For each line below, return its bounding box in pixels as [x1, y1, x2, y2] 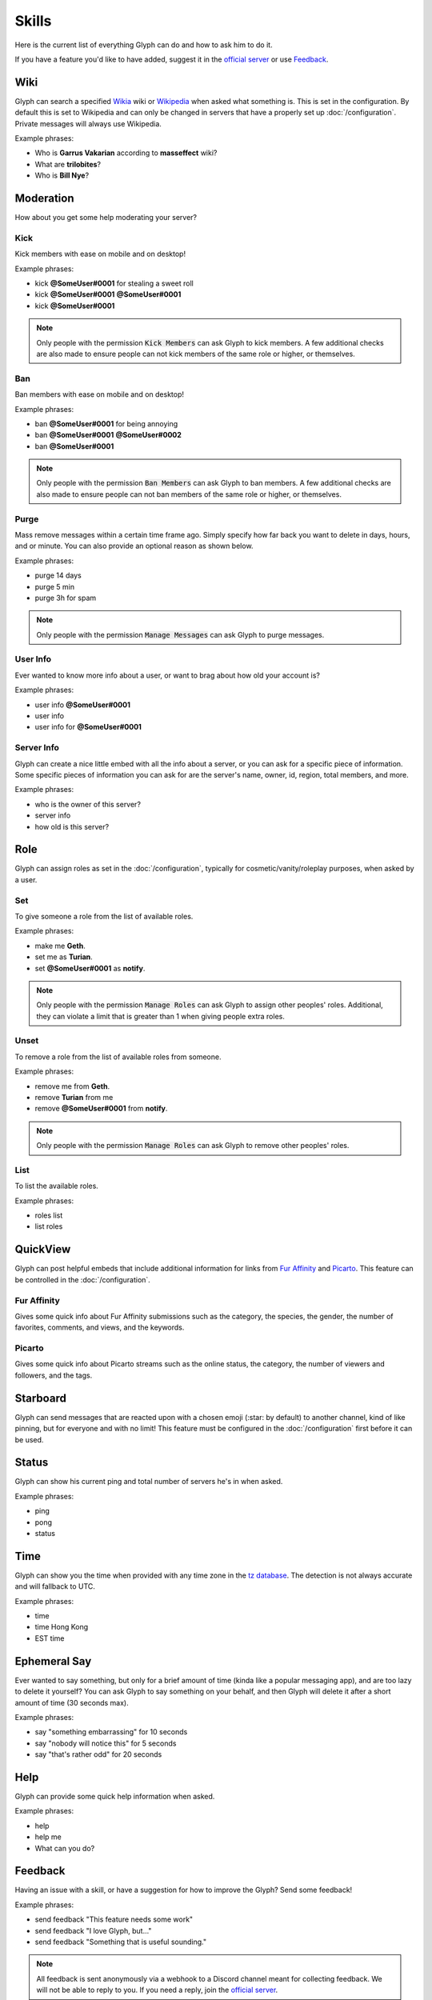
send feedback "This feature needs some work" [34, 1914, 194, 1924]
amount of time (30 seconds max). [14, 1698, 129, 1707]
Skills [14, 12, 52, 30]
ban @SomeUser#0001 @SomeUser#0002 [34, 430, 182, 440]
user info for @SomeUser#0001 [34, 722, 142, 732]
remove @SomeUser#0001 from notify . [34, 1104, 168, 1114]
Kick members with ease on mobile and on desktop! [14, 249, 186, 259]
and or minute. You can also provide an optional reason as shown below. [14, 541, 254, 551]
